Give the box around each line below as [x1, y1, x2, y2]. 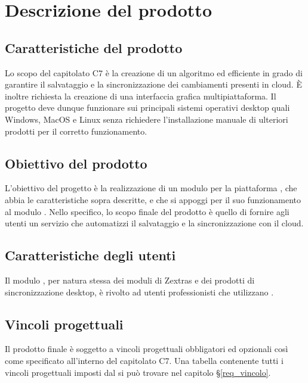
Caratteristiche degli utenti [5, 246, 176, 264]
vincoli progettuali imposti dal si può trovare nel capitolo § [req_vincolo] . [5, 366, 271, 378]
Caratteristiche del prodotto [5, 38, 183, 57]
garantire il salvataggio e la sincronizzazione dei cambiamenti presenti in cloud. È [5, 78, 302, 91]
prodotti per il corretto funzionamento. [5, 124, 147, 137]
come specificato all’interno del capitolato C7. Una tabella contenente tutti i [5, 354, 284, 366]
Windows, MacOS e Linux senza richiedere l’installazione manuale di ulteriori [5, 113, 288, 125]
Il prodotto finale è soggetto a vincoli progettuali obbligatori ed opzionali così [5, 342, 288, 355]
